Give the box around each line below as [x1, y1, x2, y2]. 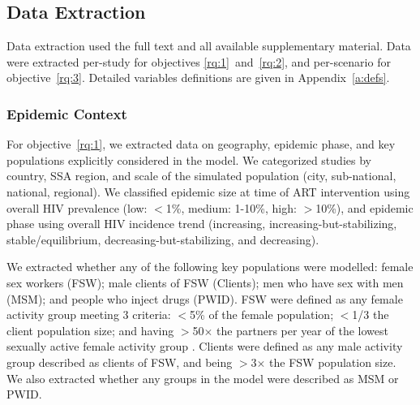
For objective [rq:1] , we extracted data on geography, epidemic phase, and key [6, 136, 396, 153]
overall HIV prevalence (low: [6, 199, 148, 216]
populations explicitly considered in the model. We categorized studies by [6, 151, 371, 168]
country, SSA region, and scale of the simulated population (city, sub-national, [6, 167, 396, 184]
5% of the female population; [190, 306, 334, 323]
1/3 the [352, 306, 389, 323]
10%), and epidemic [315, 199, 414, 216]
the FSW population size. [269, 353, 396, 370]
